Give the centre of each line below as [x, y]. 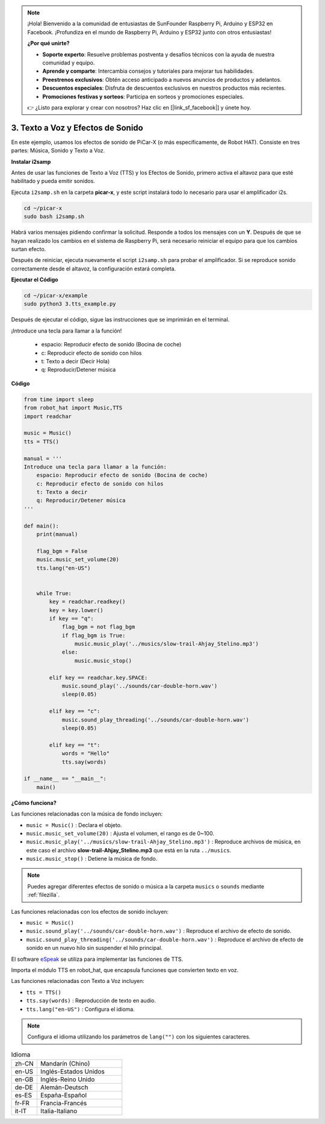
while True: [54, 593]
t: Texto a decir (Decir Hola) [76, 361]
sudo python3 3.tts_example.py [70, 304]
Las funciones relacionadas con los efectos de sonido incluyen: [90, 911]
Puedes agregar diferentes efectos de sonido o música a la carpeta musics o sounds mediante [146, 886]
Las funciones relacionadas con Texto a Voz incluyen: [78, 981]
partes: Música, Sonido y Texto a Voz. [58, 151]
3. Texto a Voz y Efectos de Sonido [77, 127]
